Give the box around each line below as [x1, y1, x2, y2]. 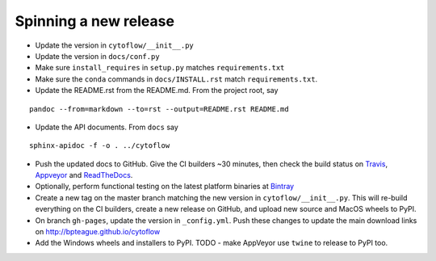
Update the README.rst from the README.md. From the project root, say [35, 86, 279, 95]
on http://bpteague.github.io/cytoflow [35, 227, 161, 237]
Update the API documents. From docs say [35, 122, 179, 132]
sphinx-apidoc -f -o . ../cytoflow [29, 141, 170, 150]
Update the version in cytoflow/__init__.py [35, 40, 194, 50]
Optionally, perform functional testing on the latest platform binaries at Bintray [35, 182, 295, 192]
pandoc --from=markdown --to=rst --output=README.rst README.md [29, 104, 290, 113]
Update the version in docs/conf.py [35, 51, 161, 61]
